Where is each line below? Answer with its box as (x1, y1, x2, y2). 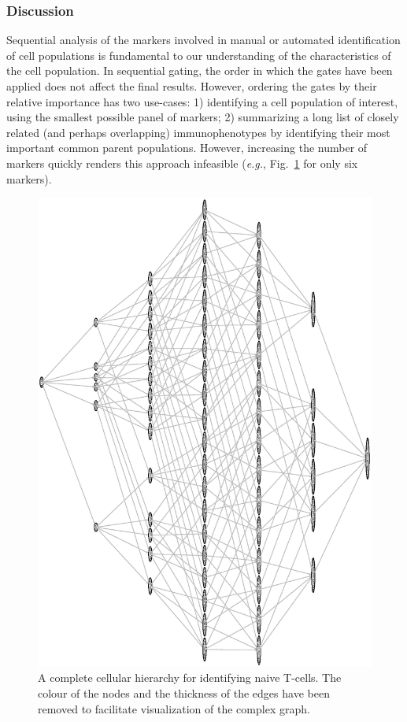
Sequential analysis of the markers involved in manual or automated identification (6, 31, 401, 48)
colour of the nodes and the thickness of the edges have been (38, 684, 330, 701)
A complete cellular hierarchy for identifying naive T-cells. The (38, 669, 342, 686)
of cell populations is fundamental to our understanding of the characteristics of (6, 46, 391, 63)
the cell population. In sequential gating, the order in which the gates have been (6, 62, 393, 79)
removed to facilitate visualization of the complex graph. (38, 700, 310, 716)
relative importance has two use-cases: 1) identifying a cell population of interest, (6, 93, 398, 109)
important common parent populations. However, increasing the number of (6, 139, 368, 156)
